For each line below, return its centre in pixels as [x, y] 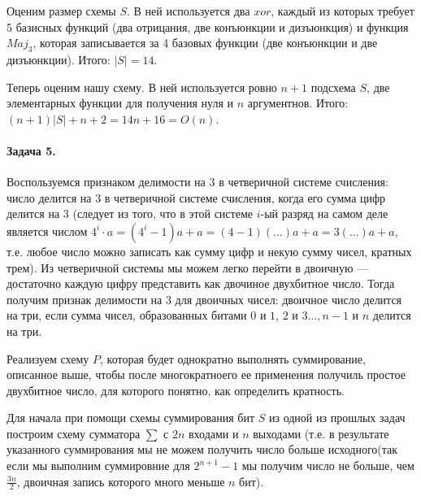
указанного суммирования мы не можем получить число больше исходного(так [202, 449]
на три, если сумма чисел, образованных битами [127, 315]
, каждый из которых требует [343, 11]
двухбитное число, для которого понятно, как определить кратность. [176, 390]
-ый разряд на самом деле [324, 213]
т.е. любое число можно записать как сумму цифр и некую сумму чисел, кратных [209, 251]
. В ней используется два [189, 11]
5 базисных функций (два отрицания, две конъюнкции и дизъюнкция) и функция [208, 26]
